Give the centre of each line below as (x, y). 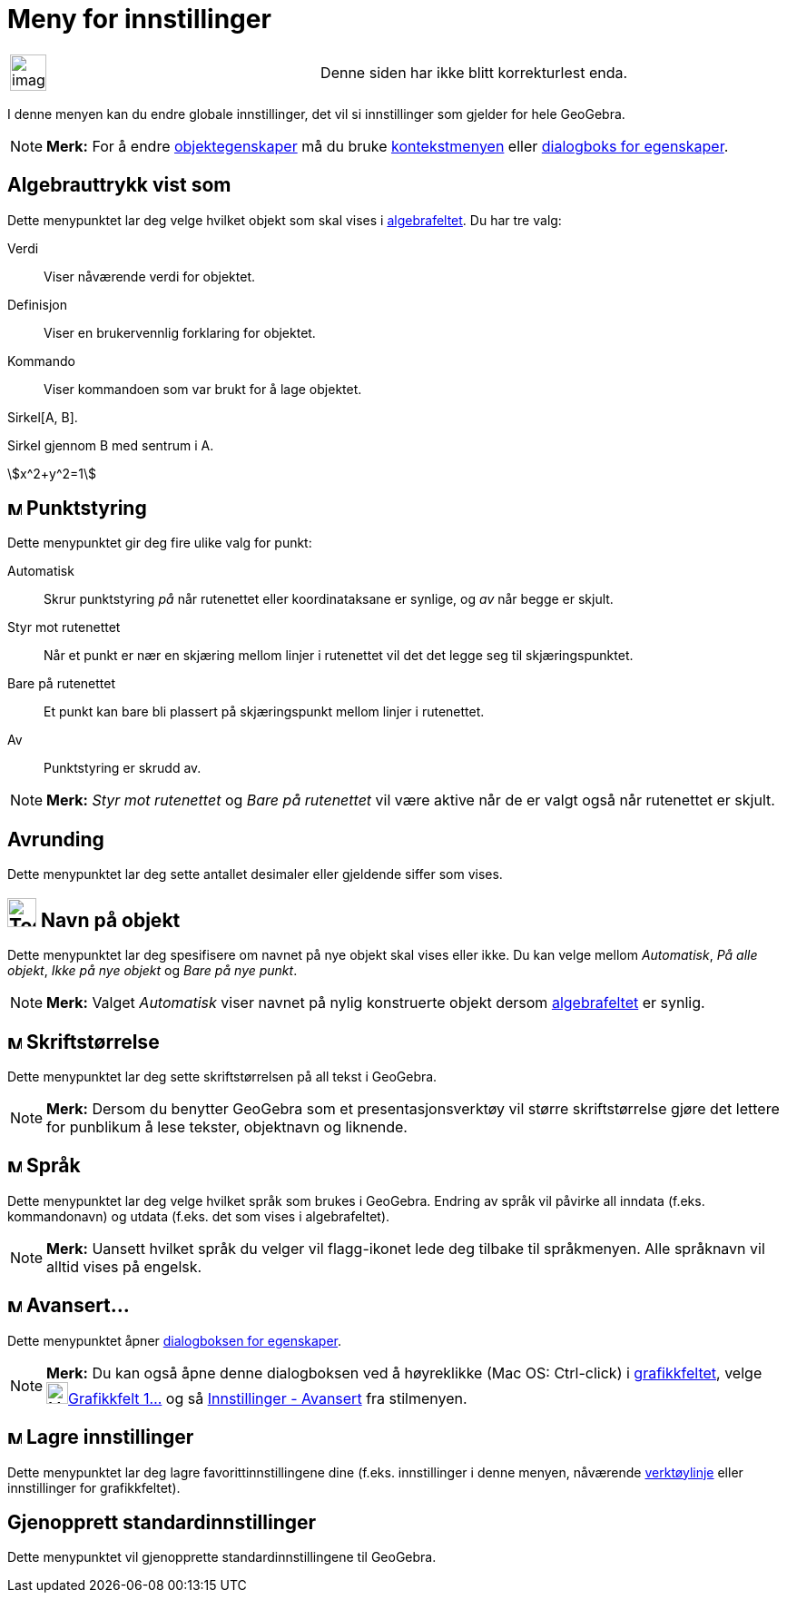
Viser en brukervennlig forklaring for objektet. (180, 332)
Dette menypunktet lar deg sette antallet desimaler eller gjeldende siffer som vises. (255, 874)
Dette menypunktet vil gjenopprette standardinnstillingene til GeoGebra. (222, 1557)
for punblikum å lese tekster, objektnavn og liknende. (227, 1126)
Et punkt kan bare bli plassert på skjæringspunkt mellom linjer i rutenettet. (264, 712)
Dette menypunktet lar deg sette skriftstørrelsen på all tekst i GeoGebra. (222, 1076)
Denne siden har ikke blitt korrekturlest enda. (474, 72)
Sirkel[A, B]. (43, 417)
